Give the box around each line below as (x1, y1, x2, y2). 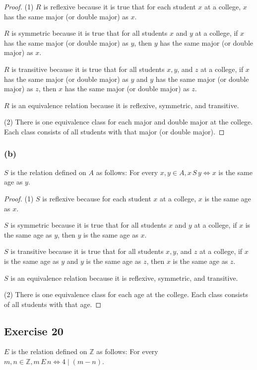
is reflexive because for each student (42, 193, 151, 203)
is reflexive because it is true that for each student (43, 1, 196, 11)
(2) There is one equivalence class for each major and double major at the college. (4, 117, 253, 127)
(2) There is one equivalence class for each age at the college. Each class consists (4, 289, 248, 300)
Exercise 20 (4, 323, 64, 338)
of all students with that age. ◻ (4, 299, 102, 309)
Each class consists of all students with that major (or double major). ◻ (4, 126, 225, 136)
